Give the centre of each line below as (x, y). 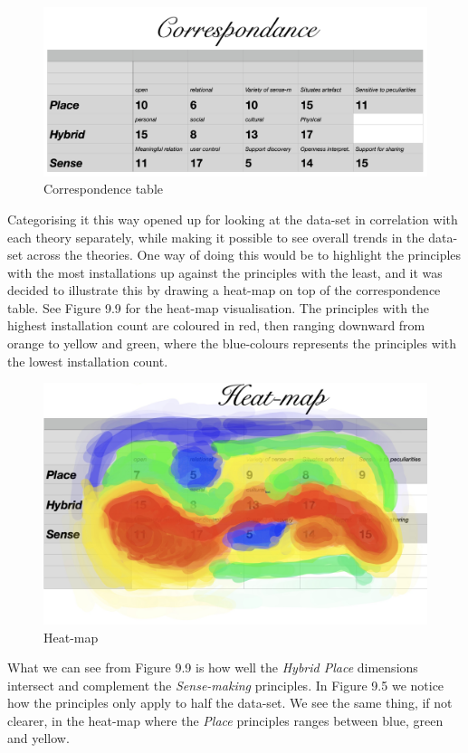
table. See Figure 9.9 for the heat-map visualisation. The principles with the (219, 307)
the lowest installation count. (88, 361)
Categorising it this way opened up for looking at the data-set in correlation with (233, 219)
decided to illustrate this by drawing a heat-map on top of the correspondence (224, 290)
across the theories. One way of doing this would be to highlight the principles (244, 255)
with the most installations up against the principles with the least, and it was (225, 272)
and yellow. (38, 738)
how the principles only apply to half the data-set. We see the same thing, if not (230, 703)
